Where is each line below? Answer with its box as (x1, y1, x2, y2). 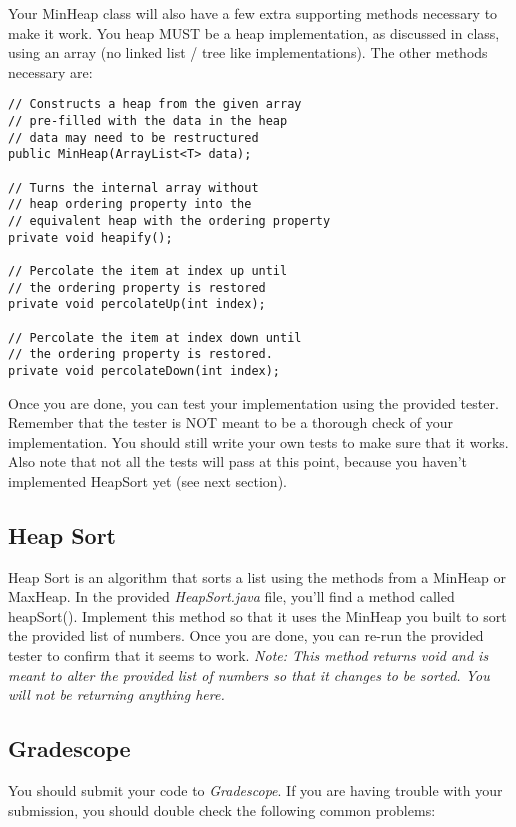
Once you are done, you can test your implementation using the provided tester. (8, 392, 499, 413)
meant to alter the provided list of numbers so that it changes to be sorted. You (8, 664, 490, 685)
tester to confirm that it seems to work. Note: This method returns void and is (8, 645, 489, 666)
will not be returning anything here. (8, 684, 225, 705)
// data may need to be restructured (8, 130, 259, 145)
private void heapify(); (8, 230, 173, 245)
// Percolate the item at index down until (8, 330, 302, 345)
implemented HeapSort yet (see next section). (8, 470, 287, 491)
